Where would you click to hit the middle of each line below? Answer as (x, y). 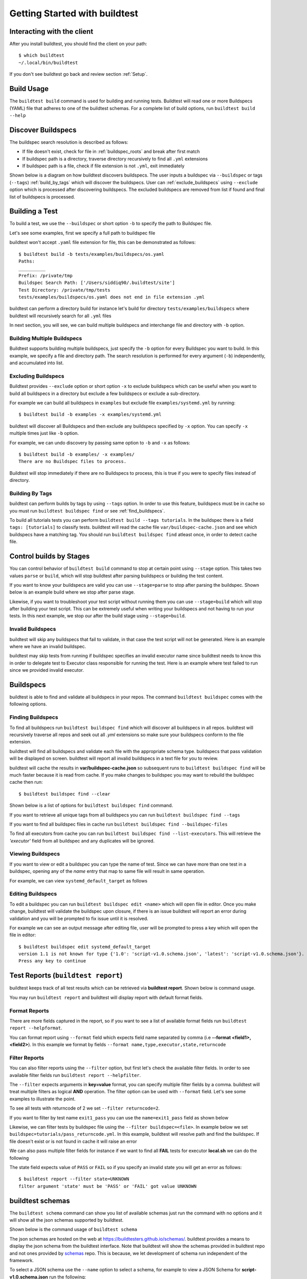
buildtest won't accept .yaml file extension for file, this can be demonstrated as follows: (103, 242)
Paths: (27, 261)
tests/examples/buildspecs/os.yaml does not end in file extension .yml (112, 297)
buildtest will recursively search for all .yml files (60, 316)
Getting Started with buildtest (74, 13)
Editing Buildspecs (33, 894)
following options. (28, 704)
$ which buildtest (42, 56)
